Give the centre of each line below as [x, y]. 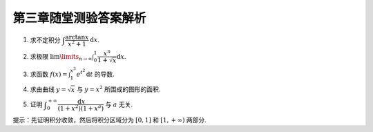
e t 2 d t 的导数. [96, 73]
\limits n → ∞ [76, 57]
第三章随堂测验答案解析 [79, 18]
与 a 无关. [119, 104]
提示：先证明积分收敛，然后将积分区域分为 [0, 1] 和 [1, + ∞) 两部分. [109, 120]
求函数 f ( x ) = [49, 74]
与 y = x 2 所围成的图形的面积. [118, 89]
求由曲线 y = [48, 89]
